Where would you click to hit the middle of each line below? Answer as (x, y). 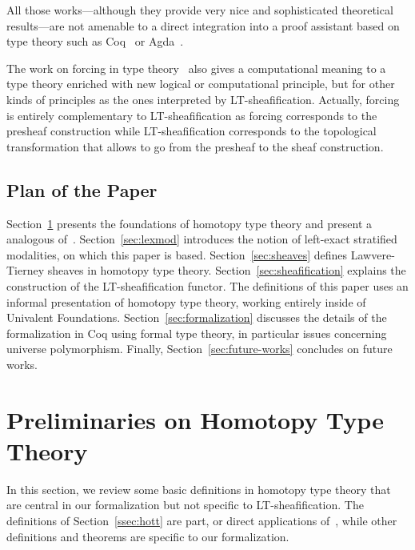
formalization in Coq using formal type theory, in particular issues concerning (197, 333)
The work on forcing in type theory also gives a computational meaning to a (196, 68)
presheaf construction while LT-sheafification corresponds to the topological (192, 131)
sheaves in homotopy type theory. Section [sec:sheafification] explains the (227, 270)
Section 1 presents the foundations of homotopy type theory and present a (190, 223)
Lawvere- (373, 254)
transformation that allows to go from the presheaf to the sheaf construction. (195, 146)
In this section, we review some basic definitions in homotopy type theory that (199, 489)
